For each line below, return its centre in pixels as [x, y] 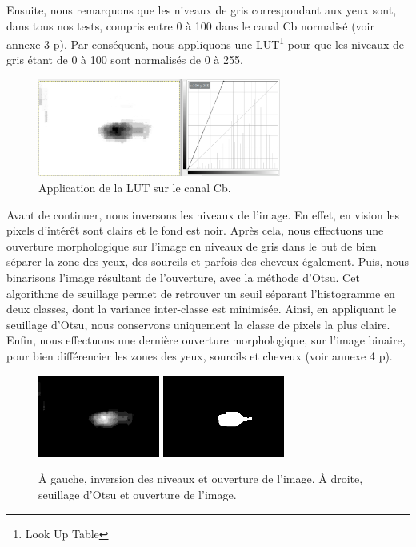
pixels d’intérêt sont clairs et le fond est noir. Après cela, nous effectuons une [195, 230]
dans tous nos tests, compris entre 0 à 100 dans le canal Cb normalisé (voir [190, 25]
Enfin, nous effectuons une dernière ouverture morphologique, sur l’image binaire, [206, 340]
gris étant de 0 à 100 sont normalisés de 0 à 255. [125, 60]
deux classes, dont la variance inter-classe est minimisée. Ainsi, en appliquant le [202, 309]
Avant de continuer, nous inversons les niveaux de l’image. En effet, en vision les [203, 214]
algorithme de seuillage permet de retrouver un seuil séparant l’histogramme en [201, 293]
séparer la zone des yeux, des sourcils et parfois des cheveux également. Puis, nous [208, 261]
